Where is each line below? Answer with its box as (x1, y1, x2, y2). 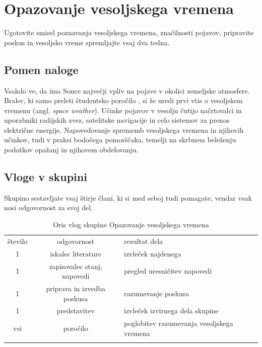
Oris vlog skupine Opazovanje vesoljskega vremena (53, 219, 209, 230)
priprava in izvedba (46, 283, 105, 294)
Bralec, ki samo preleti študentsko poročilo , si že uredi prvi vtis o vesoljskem (4, 95, 243, 106)
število (8, 235, 28, 246)
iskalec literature (50, 248, 102, 258)
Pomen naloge (4, 61, 79, 77)
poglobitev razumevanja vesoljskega (124, 318, 233, 328)
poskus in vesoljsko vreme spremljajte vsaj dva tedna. (4, 37, 170, 47)
